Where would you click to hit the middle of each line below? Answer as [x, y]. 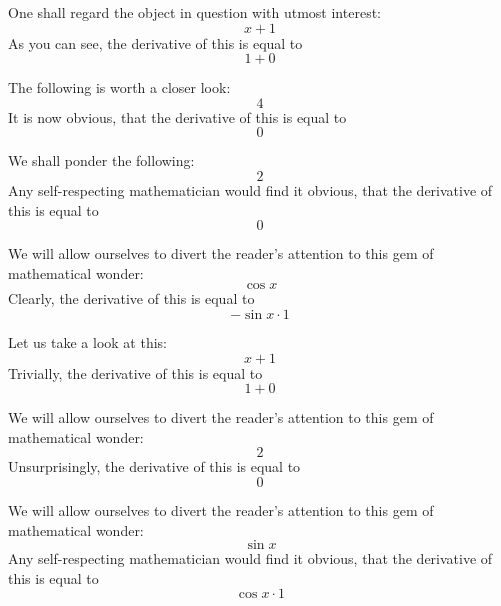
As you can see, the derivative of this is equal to [155, 42]
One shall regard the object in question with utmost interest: [194, 12]
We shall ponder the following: [101, 160]
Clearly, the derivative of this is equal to [131, 298]
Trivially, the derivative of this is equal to [135, 372]
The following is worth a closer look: [119, 87]
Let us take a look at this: [87, 341]
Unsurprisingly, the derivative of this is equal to [154, 466]
